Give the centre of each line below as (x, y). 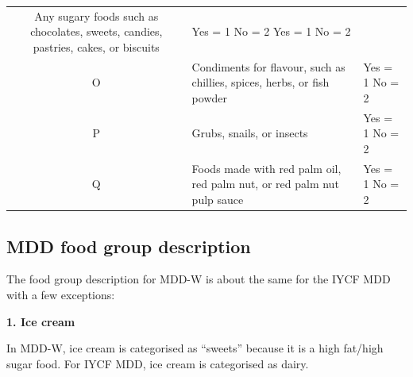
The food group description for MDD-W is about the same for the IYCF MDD (199, 279)
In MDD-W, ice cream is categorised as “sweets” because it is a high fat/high (195, 348)
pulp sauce (218, 200)
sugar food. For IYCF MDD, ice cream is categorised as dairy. (158, 363)
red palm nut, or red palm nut (265, 184)
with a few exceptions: (61, 294)
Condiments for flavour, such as (268, 66)
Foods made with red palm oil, (266, 168)
